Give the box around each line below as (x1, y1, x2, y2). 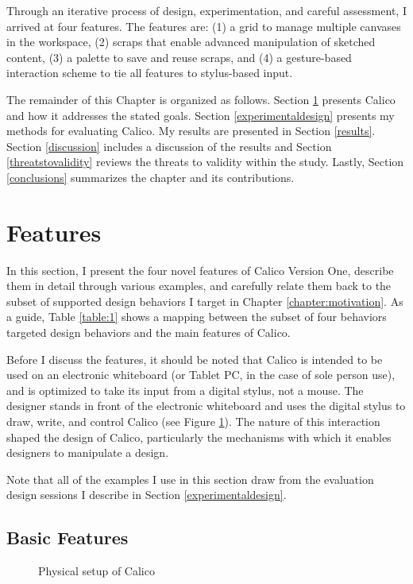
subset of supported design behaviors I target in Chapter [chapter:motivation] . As (6, 292, 403, 309)
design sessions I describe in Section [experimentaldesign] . (6, 486, 287, 503)
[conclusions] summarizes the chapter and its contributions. (6, 168, 295, 185)
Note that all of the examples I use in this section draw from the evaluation (6, 470, 374, 487)
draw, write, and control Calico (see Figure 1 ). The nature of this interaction (6, 413, 380, 429)
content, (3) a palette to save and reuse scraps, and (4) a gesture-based (6, 48, 352, 65)
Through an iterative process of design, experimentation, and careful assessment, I (6, 2, 407, 18)
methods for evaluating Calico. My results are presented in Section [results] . (6, 122, 376, 139)
